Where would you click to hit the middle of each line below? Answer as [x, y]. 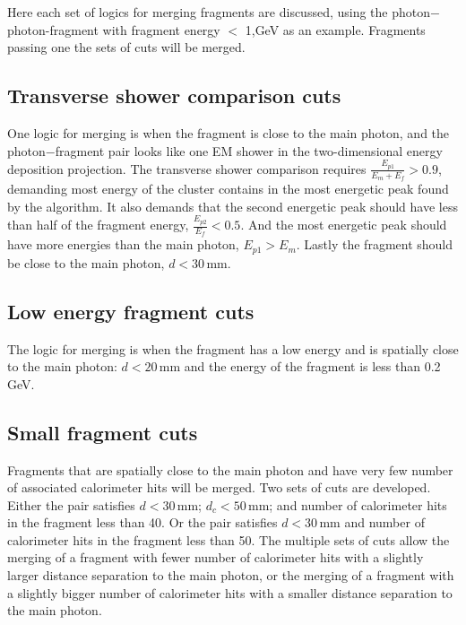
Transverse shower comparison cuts [174, 95]
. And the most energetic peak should [344, 225]
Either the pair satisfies [71, 504]
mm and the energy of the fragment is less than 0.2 [300, 366]
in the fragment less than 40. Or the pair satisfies [142, 522]
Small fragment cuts [103, 432]
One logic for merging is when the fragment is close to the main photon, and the [229, 132]
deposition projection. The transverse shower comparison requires [187, 168]
